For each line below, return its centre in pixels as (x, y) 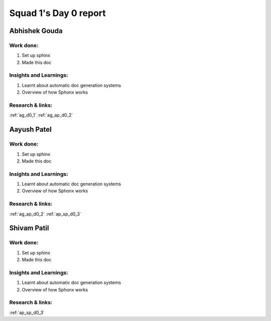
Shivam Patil (29, 228)
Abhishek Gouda (36, 31)
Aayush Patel (31, 129)
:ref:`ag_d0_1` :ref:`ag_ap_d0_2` (41, 115)
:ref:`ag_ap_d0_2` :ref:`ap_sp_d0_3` (45, 214)
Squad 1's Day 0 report (58, 13)
